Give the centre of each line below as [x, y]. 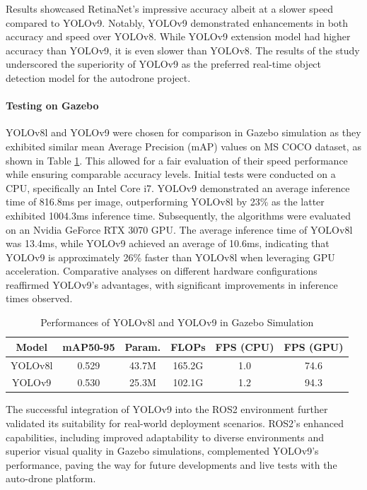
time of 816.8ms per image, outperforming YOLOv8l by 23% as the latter [165, 202]
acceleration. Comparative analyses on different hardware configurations [162, 271]
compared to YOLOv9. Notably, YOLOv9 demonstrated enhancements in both [177, 22]
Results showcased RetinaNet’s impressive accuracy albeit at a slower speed [170, 8]
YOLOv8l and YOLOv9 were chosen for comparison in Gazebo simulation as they [183, 132]
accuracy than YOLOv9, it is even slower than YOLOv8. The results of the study [183, 50]
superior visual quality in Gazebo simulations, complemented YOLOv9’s [162, 451]
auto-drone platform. [51, 478]
